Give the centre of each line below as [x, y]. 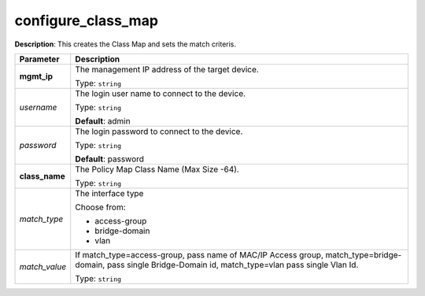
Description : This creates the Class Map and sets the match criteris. [125, 44]
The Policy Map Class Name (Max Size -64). [157, 169]
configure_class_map [87, 20]
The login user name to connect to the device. [161, 93]
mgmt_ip [36, 76]
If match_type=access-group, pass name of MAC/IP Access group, [200, 254]
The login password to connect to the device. [159, 131]
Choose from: [100, 207]
